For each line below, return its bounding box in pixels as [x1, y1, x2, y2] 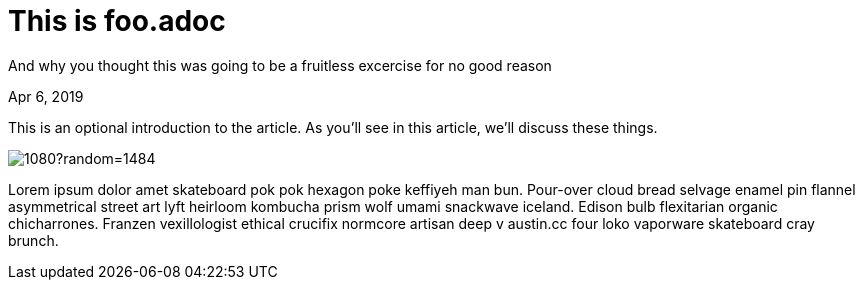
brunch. [8, 231, 59, 249]
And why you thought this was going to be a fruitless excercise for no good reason [8, 56, 552, 74]
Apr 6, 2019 [8, 87, 84, 105]
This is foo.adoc [8, 4, 226, 38]
